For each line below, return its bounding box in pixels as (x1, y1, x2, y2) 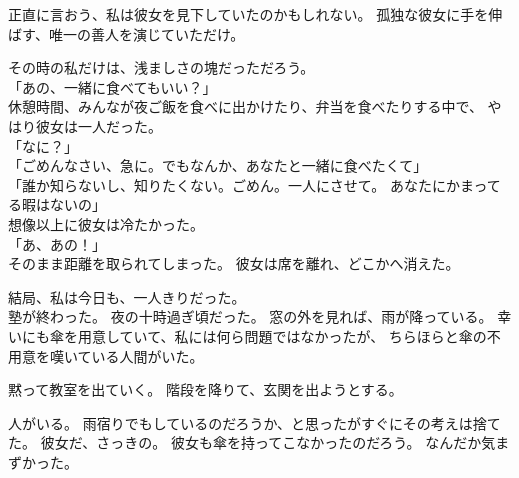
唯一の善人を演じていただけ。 (48, 23, 245, 44)
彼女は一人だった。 (35, 115, 162, 136)
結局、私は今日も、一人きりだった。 (8, 286, 246, 307)
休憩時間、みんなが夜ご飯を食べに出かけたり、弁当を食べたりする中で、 (8, 96, 483, 117)
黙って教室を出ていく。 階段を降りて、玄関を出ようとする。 (8, 379, 403, 400)
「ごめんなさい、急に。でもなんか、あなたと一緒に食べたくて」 (8, 155, 428, 176)
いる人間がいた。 (91, 345, 204, 366)
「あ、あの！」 (8, 233, 106, 254)
